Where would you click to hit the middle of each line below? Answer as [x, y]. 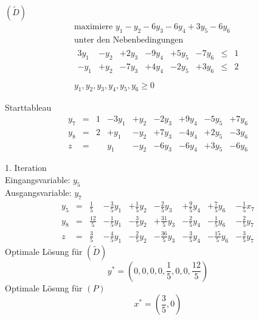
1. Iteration [26, 168]
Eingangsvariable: [38, 180]
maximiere [93, 27]
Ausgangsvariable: [38, 192]
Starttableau [28, 107]
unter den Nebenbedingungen [129, 40]
